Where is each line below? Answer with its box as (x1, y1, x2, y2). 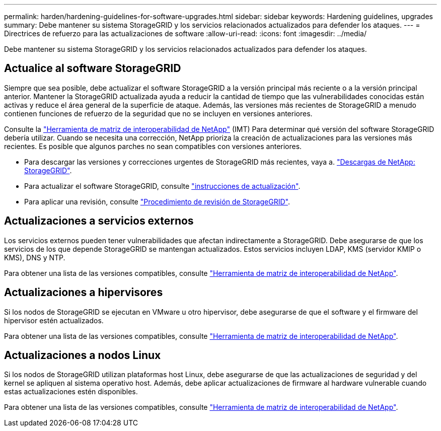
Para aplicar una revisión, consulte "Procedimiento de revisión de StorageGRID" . (24, 197, 290, 206)
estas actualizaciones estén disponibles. (4, 387, 138, 396)
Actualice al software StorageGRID (4, 62, 181, 75)
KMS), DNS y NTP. (4, 253, 65, 262)
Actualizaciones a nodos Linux (4, 348, 161, 362)
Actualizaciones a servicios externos (4, 214, 194, 228)
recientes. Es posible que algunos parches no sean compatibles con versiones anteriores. (4, 141, 302, 151)
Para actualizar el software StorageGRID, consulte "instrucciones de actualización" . (24, 181, 301, 190)
